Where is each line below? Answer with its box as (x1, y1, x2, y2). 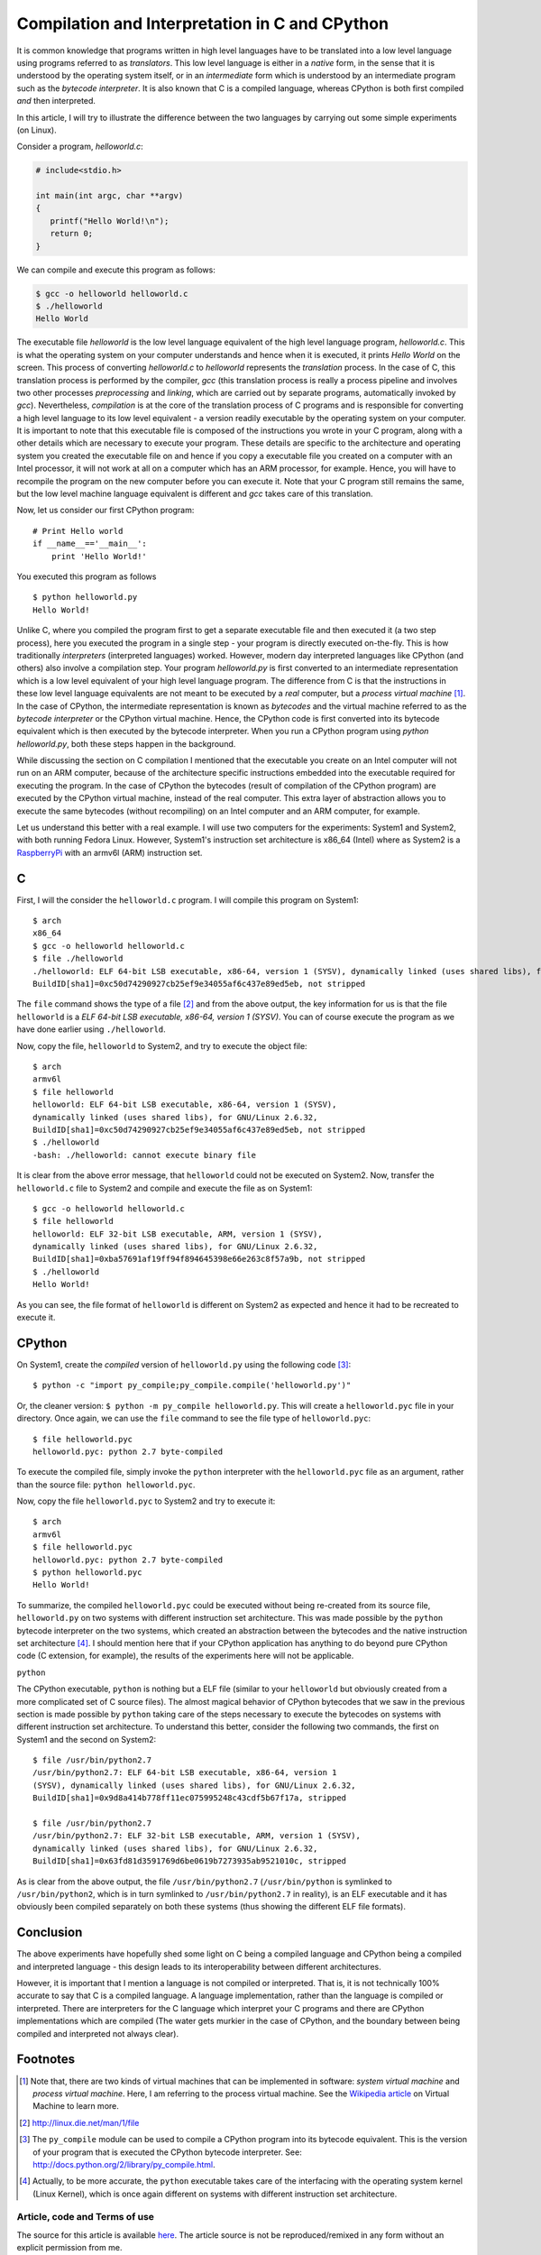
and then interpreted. (16, 96, 96, 106)
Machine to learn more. (32, 2101, 119, 2112)
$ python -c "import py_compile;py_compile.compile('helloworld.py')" (32, 1380, 352, 1391)
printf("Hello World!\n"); (50, 216, 170, 225)
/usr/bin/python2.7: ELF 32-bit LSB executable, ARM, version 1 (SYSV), (32, 1831, 361, 1841)
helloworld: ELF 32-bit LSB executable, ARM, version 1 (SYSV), (32, 1229, 324, 1239)
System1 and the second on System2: (16, 1734, 157, 1744)
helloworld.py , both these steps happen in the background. (16, 738, 236, 749)
